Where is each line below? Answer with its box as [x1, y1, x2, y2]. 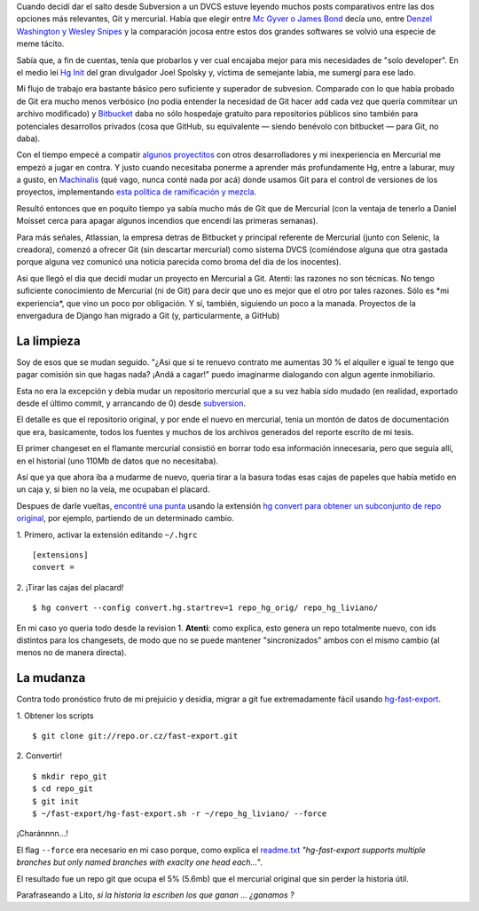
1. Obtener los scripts [16, 710, 94, 721]
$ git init [32, 796, 80, 806]
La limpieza [16, 333, 81, 348]
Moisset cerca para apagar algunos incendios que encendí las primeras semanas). [16, 216, 318, 226]
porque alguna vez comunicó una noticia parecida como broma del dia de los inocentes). [16, 257, 342, 267]
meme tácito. [16, 38, 65, 49]
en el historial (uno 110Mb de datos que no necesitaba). [16, 455, 219, 466]
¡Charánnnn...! [16, 828, 68, 839]
